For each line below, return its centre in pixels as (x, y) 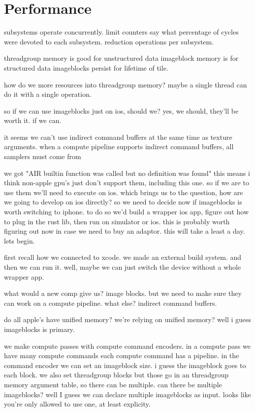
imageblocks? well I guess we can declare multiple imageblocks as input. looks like (127, 394)
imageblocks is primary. (39, 329)
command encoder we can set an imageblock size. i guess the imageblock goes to (125, 365)
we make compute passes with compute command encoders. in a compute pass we (127, 346)
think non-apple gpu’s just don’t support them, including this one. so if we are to (127, 183)
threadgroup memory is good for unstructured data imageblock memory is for (121, 58)
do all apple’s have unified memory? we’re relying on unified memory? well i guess (128, 319)
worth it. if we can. (33, 120)
